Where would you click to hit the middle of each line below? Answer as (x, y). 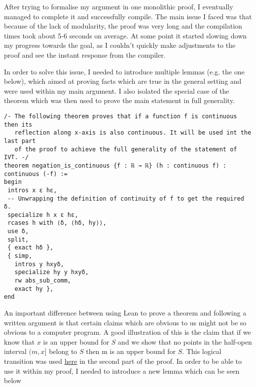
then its (18, 124)
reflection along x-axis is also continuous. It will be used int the (133, 133)
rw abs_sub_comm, (43, 281)
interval (15, 351)
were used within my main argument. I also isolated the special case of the (117, 90)
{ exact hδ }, (31, 248)
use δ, (18, 231)
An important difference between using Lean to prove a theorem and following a (125, 313)
